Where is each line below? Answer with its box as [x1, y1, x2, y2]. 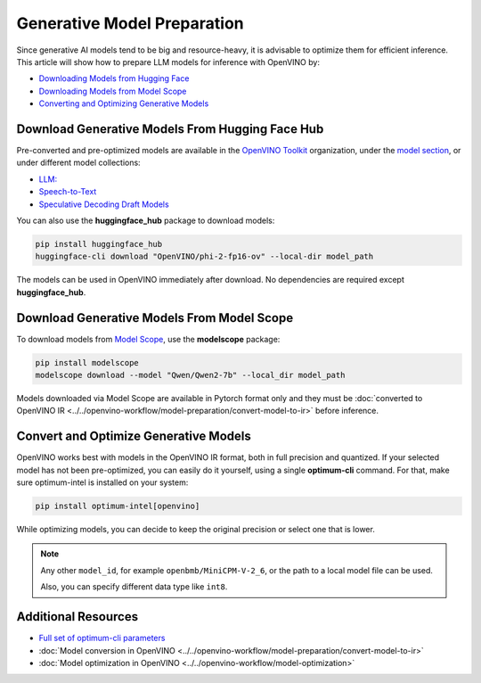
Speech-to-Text [38, 186, 97, 197]
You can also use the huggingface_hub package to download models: [16, 215, 275, 226]
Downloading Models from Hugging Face [38, 73, 190, 84]
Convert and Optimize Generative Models [16, 429, 251, 444]
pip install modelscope [35, 358, 140, 367]
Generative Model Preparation [16, 13, 244, 33]
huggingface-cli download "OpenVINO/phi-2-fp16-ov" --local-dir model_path [35, 251, 374, 262]
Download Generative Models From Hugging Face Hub [16, 121, 324, 136]
